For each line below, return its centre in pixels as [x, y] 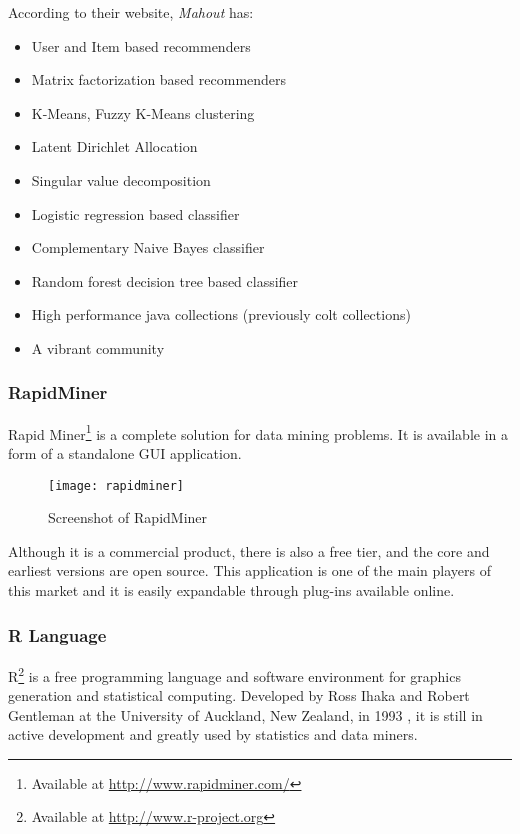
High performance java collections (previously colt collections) [221, 314]
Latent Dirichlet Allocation [114, 146]
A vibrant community [98, 347]
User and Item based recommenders [141, 45]
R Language [57, 634]
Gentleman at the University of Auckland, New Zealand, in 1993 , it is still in [245, 714]
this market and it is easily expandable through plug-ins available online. [231, 590]
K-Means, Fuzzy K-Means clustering [143, 112]
